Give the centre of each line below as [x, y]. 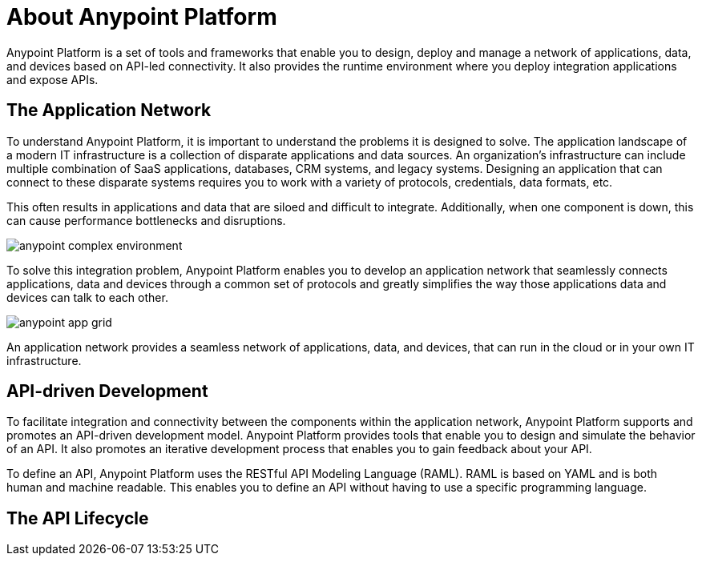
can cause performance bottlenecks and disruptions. [146, 220]
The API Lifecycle [78, 518]
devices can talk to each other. [87, 297]
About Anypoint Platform [142, 17]
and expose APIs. [52, 79]
